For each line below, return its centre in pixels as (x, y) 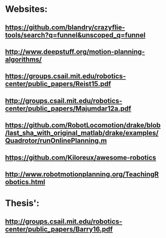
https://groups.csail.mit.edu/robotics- (65, 76)
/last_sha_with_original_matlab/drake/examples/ (82, 133)
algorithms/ (23, 59)
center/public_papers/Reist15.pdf (58, 84)
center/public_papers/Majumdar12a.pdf (68, 108)
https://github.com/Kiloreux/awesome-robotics (81, 157)
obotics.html (25, 182)
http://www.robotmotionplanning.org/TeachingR (82, 174)
